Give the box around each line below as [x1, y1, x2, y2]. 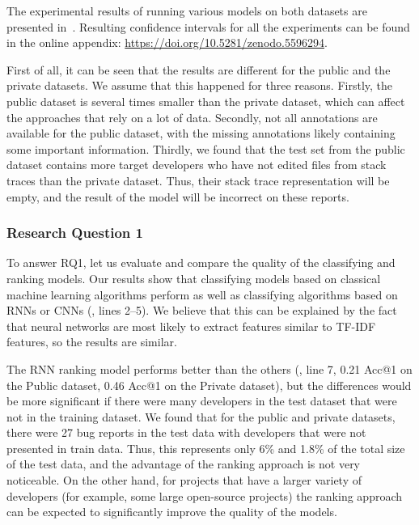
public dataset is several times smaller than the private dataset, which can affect [6, 92, 405, 109]
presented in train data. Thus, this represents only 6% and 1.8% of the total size [6, 439, 405, 456]
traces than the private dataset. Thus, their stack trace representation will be [6, 171, 390, 188]
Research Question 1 [6, 222, 143, 243]
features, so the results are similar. [6, 333, 177, 350]
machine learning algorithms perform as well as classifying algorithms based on [6, 286, 398, 303]
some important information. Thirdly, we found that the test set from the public [6, 140, 405, 157]
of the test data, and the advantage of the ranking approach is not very [6, 455, 361, 472]
